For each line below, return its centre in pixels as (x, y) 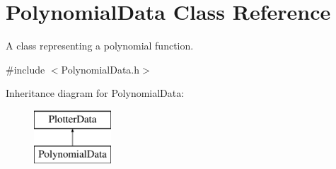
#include (25, 69)
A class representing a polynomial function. (100, 46)
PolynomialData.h (100, 69)
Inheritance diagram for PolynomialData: (95, 93)
